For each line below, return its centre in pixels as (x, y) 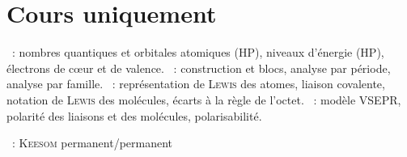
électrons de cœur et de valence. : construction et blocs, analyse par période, (199, 68)
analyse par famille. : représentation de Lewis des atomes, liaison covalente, (196, 84)
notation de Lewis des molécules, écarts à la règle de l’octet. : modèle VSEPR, (204, 99)
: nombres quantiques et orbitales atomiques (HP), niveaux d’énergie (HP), (198, 52)
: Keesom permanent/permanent (92, 143)
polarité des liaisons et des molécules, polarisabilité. (134, 115)
